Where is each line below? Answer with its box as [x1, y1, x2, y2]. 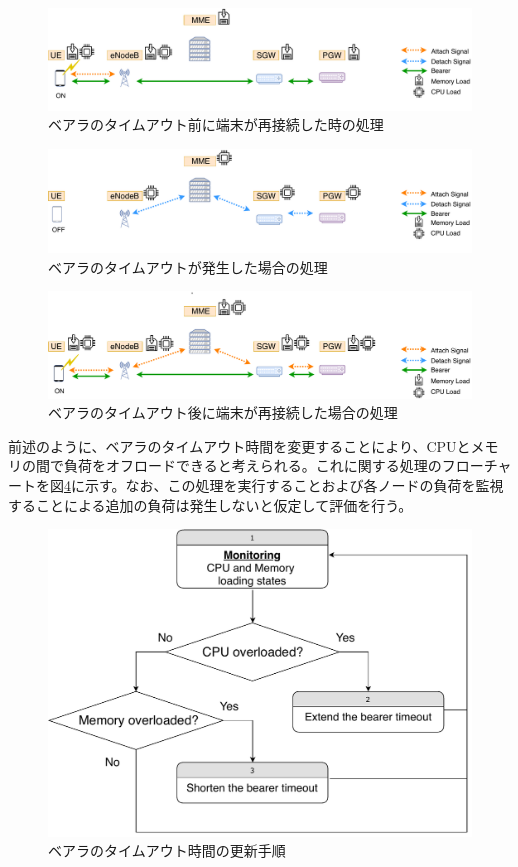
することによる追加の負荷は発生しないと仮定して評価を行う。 [8, 494, 413, 515]
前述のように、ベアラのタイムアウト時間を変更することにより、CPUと [8, 435, 471, 456]
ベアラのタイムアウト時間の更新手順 [48, 840, 286, 861]
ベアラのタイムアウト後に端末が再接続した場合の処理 [48, 402, 398, 423]
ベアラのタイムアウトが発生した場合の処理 [48, 256, 328, 277]
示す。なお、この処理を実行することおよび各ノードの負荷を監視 [84, 475, 504, 496]
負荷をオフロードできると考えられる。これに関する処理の [63, 455, 442, 476]
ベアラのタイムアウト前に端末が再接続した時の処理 [48, 114, 384, 135]
